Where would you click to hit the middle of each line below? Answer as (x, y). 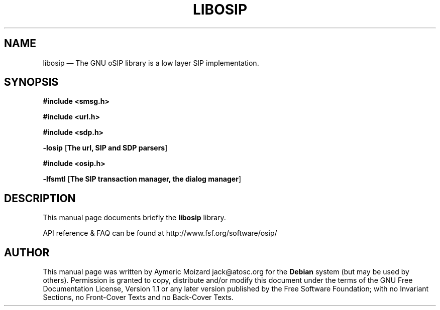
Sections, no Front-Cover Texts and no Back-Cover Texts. (138, 297)
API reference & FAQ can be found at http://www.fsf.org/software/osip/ (160, 233)
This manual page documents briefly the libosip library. (134, 218)
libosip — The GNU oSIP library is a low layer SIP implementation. (151, 63)
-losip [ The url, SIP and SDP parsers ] (105, 148)
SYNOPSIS (31, 82)
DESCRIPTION (40, 198)
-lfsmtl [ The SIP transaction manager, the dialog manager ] (142, 179)
